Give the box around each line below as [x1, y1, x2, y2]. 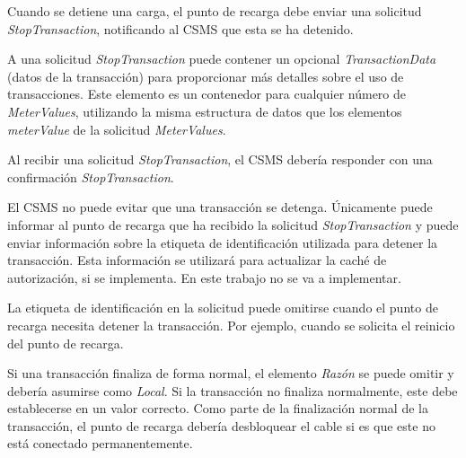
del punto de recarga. [7, 333, 124, 352]
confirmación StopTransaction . [7, 167, 174, 186]
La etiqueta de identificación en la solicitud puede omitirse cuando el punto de [7, 298, 438, 317]
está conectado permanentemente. [7, 434, 193, 453]
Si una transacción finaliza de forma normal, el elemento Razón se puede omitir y [7, 364, 454, 383]
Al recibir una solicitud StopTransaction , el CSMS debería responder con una [7, 150, 433, 169]
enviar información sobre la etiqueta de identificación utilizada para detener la [7, 233, 438, 251]
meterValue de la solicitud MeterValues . [7, 119, 226, 138]
